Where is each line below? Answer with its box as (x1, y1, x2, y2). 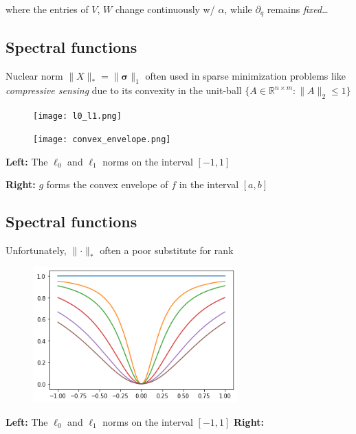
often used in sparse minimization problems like (145, 68, 346, 82)
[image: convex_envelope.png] (33, 134, 171, 144)
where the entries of (5, 2, 89, 16)
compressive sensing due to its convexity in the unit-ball (5, 83, 242, 98)
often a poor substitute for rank (100, 242, 234, 257)
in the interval (179, 177, 239, 192)
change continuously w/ (115, 2, 215, 16)
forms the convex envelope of (46, 177, 168, 192)
